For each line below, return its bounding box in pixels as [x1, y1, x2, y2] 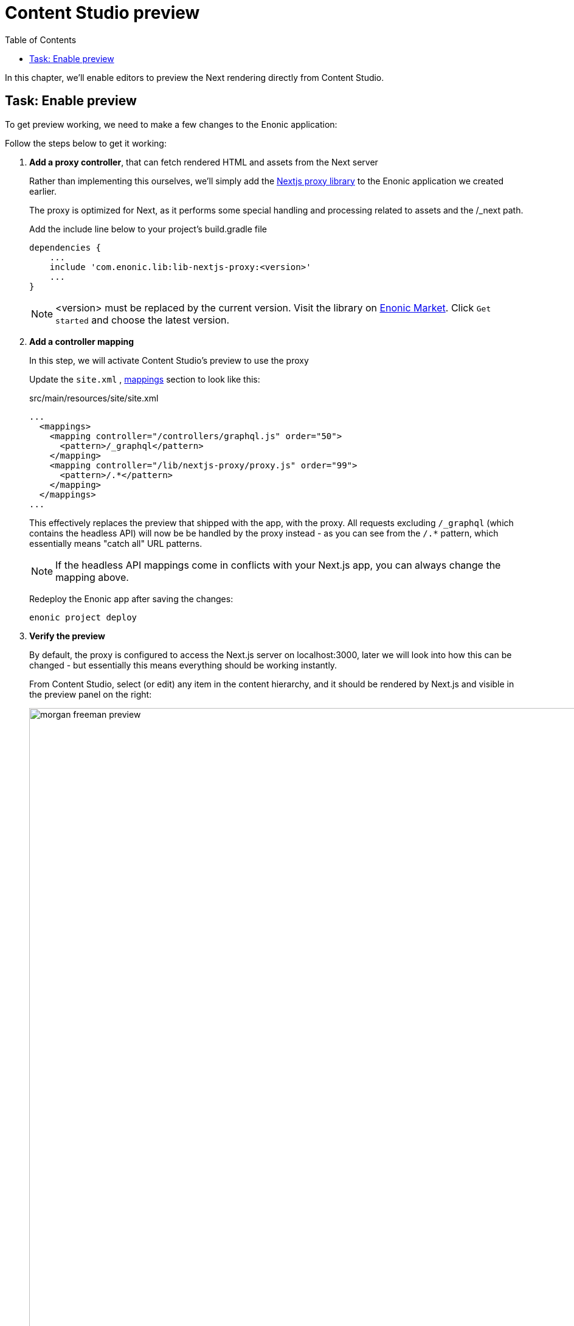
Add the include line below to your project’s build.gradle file [29, 223, 267, 234]
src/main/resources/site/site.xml [29, 392, 159, 403]
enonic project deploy [29, 612, 137, 622]
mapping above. [55, 571, 129, 583]
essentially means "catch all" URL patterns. [29, 538, 202, 549]
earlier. [29, 186, 57, 196]
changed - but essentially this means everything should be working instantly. [29, 659, 337, 670]
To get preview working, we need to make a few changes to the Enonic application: [5, 119, 337, 130]
